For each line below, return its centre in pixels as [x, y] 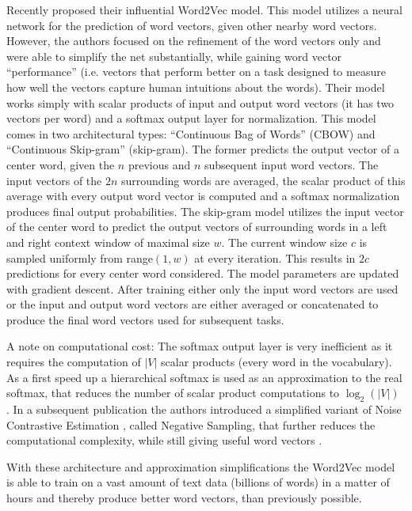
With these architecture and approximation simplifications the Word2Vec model [201, 466]
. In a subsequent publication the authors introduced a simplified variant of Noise [204, 409]
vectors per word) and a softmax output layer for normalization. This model [191, 118]
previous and [159, 164]
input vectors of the [54, 180]
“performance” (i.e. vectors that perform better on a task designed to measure [196, 72]
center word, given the [61, 164]
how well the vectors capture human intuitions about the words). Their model [196, 87]
